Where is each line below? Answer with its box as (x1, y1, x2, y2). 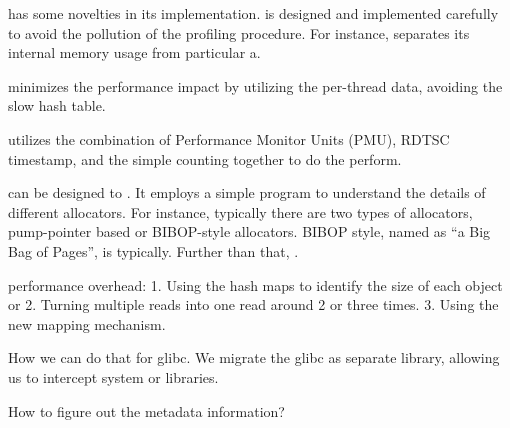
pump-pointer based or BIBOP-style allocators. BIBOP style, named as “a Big (8, 221, 491, 242)
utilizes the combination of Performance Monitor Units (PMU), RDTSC (8, 128, 450, 149)
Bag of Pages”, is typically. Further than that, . (8, 240, 299, 261)
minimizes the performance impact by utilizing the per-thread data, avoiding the (8, 75, 503, 96)
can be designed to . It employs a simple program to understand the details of (8, 182, 486, 203)
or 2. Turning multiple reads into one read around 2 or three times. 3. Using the (8, 294, 499, 315)
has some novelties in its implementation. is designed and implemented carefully (8, 3, 499, 23)
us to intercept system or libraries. (8, 366, 219, 387)
